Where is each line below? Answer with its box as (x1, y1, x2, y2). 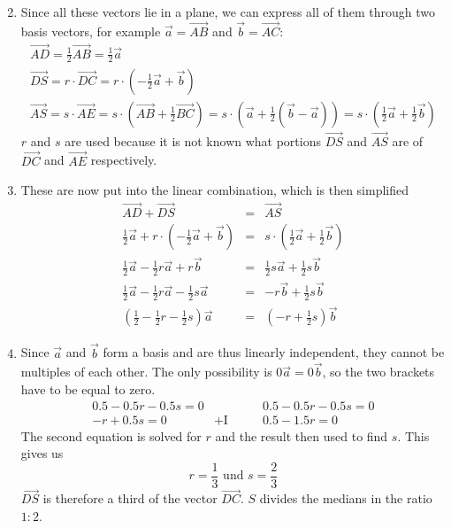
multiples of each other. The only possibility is (20, 362, 272, 381)
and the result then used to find (215, 426, 388, 445)
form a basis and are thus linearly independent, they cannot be (103, 343, 445, 361)
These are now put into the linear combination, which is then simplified (20, 181, 409, 199)
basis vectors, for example (20, 21, 161, 40)
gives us (20, 444, 64, 462)
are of (392, 131, 424, 150)
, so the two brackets (322, 362, 435, 381)
